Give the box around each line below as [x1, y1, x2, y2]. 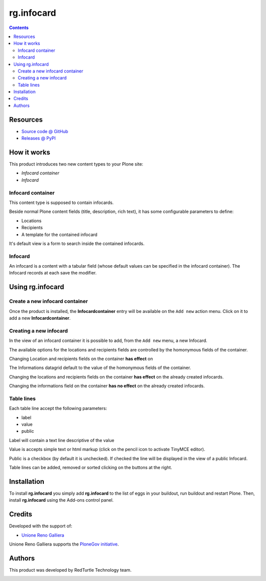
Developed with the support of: [9, 523, 72, 529]
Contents [9, 25, 29, 31]
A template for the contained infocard [21, 232, 98, 238]
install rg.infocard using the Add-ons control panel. [9, 497, 114, 503]
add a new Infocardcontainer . [9, 315, 71, 321]
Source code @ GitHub [21, 128, 68, 134]
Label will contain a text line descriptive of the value [9, 437, 114, 443]
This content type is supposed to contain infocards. [9, 200, 114, 205]
